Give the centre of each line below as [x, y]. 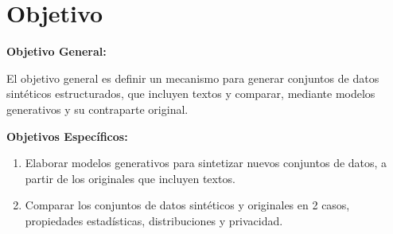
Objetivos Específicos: [67, 136]
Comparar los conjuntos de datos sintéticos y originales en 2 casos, [187, 205]
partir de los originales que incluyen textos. [130, 178]
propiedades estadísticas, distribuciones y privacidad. [154, 220]
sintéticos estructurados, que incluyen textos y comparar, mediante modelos [191, 94]
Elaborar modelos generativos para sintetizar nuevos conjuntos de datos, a [206, 163]
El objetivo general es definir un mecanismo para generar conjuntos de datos [193, 78]
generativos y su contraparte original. [97, 109]
